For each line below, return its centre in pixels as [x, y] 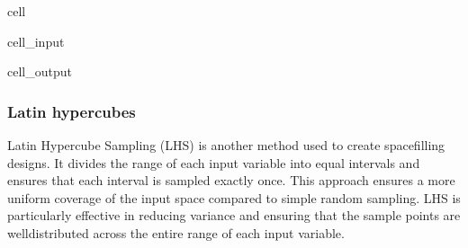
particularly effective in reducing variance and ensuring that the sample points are [234, 215]
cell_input [36, 41]
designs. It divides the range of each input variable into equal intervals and [214, 162]
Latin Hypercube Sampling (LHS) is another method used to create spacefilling [226, 145]
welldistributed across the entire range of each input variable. [176, 232]
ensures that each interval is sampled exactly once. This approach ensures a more [231, 180]
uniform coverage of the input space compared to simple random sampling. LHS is [234, 197]
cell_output [40, 71]
